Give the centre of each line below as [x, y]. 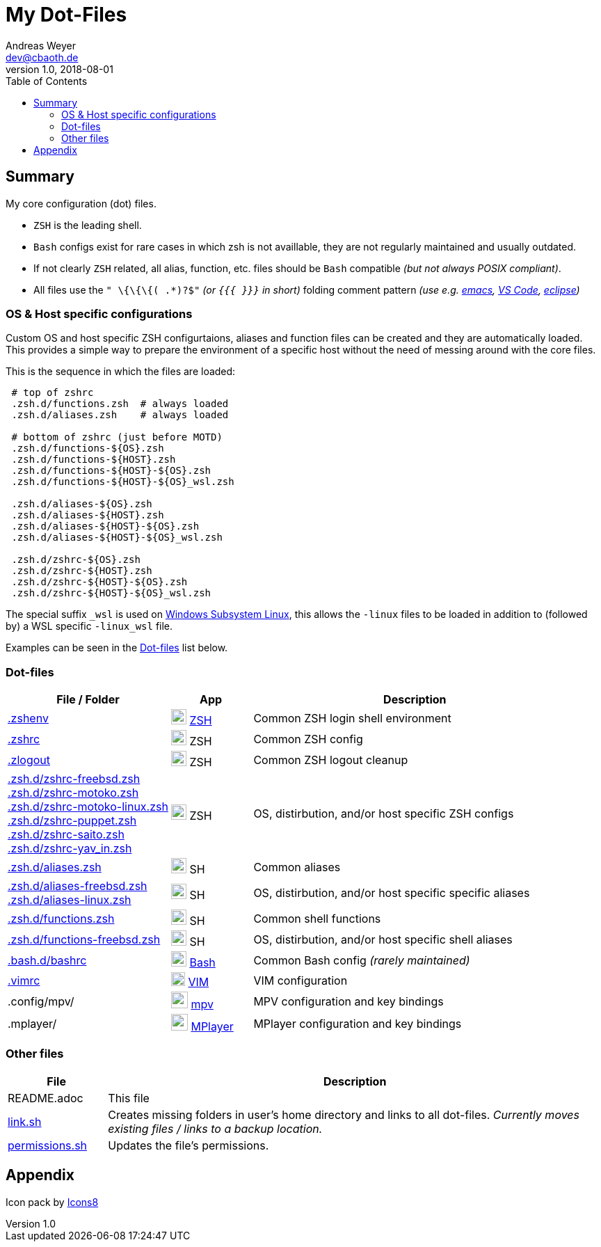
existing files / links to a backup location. [215, 1128]
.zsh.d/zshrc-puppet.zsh [72, 821]
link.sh [25, 1121]
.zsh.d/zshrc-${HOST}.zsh [82, 571]
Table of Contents [47, 81]
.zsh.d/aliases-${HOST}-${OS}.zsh [105, 526]
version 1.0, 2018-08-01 [59, 69]
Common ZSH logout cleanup [331, 760]
